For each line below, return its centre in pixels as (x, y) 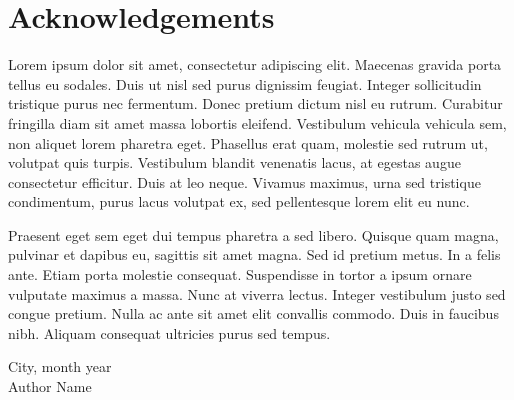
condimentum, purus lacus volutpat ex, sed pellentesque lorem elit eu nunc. (239, 201)
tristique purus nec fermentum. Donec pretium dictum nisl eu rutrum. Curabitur (255, 103)
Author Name (50, 386)
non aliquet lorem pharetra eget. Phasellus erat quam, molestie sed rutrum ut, (248, 142)
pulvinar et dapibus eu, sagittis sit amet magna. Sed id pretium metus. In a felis (254, 254)
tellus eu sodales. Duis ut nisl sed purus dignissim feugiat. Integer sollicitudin (245, 83)
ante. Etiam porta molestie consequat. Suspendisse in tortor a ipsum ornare (240, 274)
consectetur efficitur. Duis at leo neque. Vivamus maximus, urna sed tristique (244, 181)
